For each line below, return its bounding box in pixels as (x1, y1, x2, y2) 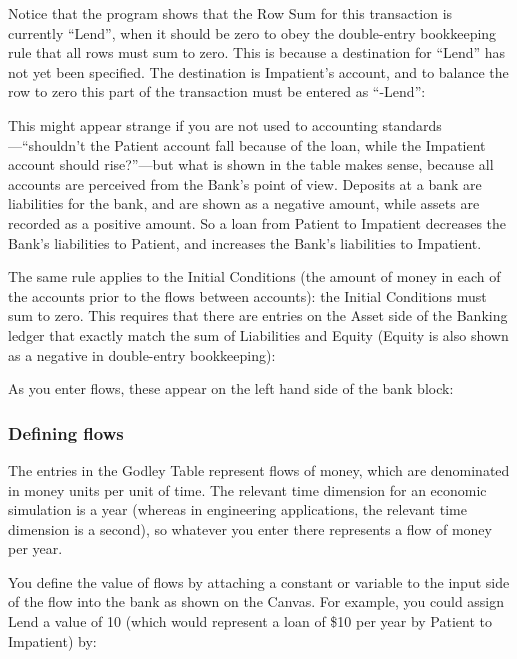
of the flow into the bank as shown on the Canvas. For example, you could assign (8, 591, 505, 612)
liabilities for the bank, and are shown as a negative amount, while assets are (8, 193, 480, 214)
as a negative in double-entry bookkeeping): (8, 344, 276, 365)
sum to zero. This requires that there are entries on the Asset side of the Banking (8, 305, 508, 326)
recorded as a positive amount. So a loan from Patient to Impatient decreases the (8, 212, 507, 233)
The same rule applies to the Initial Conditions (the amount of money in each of (8, 266, 501, 287)
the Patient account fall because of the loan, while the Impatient (90, 134, 486, 155)
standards (382, 114, 442, 135)
